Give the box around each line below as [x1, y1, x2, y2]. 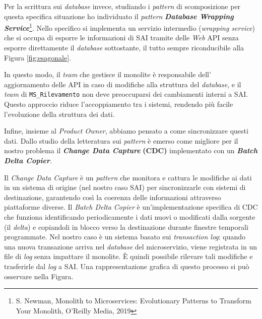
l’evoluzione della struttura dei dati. [4, 108, 115, 119]
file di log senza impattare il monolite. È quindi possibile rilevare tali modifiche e [4, 251, 253, 262]
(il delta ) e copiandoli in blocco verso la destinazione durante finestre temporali [4, 221, 248, 232]
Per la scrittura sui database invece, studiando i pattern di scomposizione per [4, 1, 241, 11]
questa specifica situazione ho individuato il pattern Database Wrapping [4, 11, 234, 21]
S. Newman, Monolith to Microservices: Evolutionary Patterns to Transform [16, 295, 251, 306]
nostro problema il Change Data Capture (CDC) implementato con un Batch [4, 145, 258, 156]
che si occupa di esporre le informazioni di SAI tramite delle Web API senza [4, 32, 239, 43]
